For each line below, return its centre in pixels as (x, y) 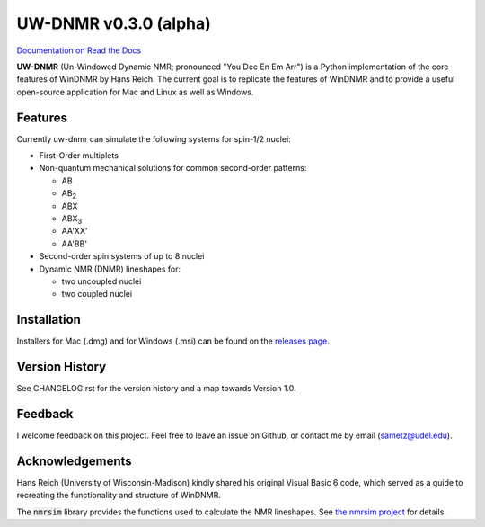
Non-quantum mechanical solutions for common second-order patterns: (173, 168)
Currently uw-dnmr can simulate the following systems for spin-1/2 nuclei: (154, 138)
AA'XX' (75, 231)
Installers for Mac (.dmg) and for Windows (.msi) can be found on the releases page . (173, 341)
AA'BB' (75, 244)
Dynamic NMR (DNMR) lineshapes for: (110, 269)
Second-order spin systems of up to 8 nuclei (122, 256)
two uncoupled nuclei (101, 281)
